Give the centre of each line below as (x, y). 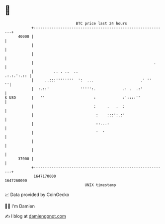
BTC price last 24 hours (101, 23)
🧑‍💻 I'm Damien (20, 206)
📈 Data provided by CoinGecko (37, 195)
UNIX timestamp (100, 185)
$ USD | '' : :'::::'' (73, 98)
